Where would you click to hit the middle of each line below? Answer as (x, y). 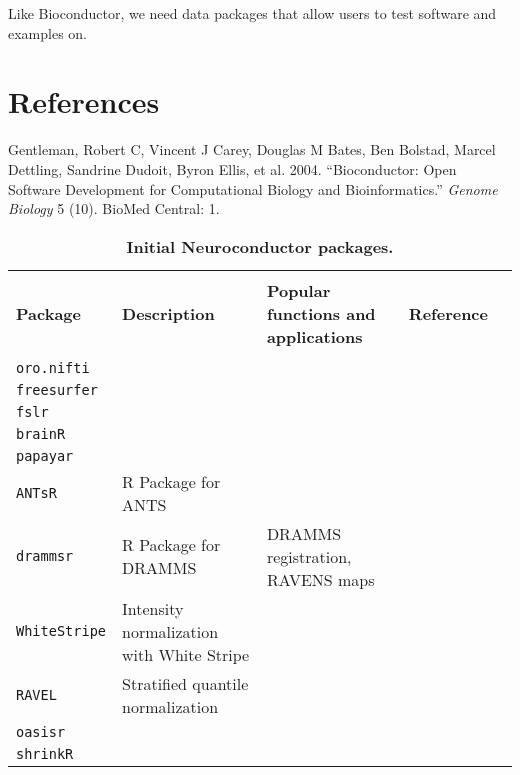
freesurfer (57, 389)
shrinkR (45, 753)
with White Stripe (186, 654)
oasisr (41, 731)
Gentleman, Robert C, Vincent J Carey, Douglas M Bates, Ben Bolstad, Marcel (252, 149)
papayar (45, 455)
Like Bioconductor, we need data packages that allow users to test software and (252, 13)
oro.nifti (53, 367)
